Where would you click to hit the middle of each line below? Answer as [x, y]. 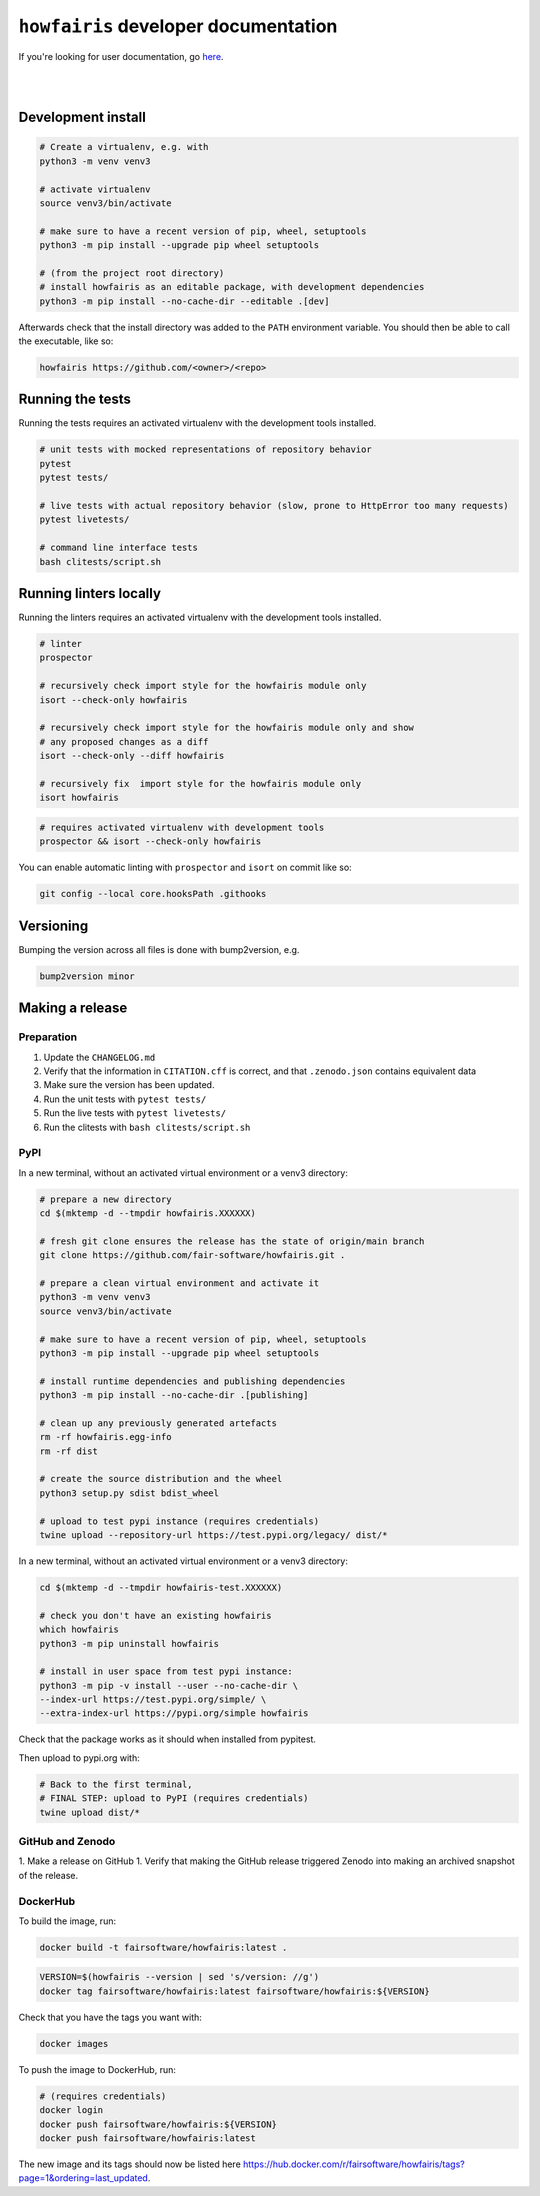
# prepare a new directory [105, 1199]
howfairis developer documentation [178, 26]
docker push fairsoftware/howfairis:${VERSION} [158, 2124]
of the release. [48, 1875]
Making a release [73, 1008]
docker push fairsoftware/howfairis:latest [148, 2138]
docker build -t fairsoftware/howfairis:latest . [163, 1947]
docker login [71, 2110]
